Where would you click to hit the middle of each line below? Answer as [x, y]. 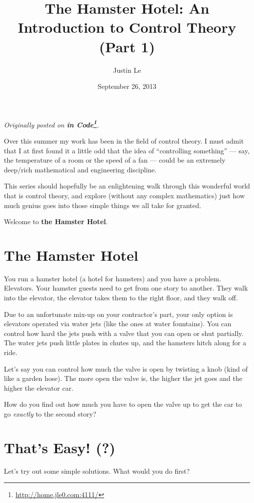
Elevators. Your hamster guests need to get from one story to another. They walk [126, 288]
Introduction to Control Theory [127, 27]
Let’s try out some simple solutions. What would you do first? [97, 471]
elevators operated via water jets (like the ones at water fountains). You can [118, 324]
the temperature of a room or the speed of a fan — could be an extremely [115, 160]
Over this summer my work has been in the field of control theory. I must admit [124, 140]
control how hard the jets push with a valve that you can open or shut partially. [124, 333]
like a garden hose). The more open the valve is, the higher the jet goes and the [123, 378]
